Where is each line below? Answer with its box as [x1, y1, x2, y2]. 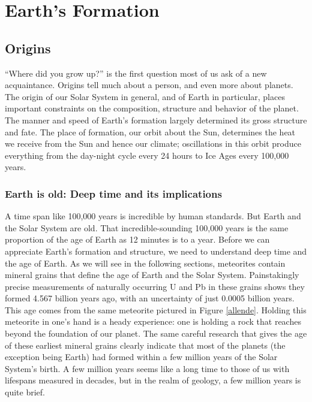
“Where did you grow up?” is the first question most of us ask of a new [5, 67, 267, 79]
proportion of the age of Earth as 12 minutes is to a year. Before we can [5, 233, 270, 246]
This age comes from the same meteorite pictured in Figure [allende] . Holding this [5, 303, 307, 316]
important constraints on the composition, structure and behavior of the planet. [5, 102, 299, 114]
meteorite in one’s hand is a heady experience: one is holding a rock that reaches [5, 315, 301, 328]
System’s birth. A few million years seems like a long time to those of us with [5, 362, 290, 374]
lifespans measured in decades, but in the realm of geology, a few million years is [5, 374, 301, 386]
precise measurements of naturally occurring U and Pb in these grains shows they [5, 280, 305, 292]
